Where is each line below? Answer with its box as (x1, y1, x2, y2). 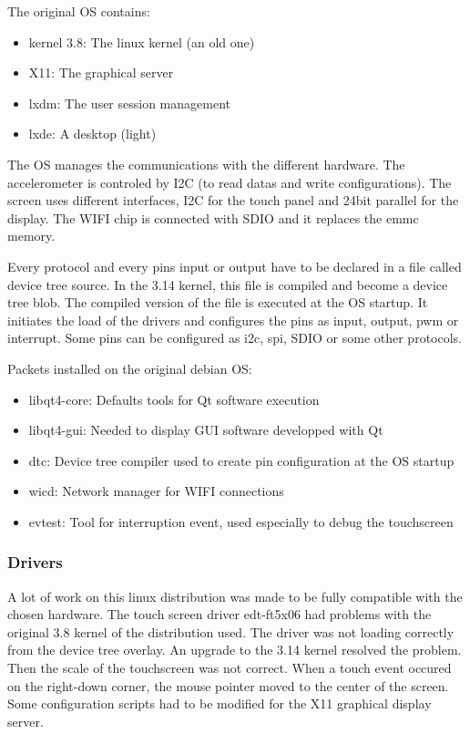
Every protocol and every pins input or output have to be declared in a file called (7, 256, 462, 275)
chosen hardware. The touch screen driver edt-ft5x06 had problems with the (7, 605, 432, 624)
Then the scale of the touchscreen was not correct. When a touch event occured (7, 658, 452, 677)
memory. (7, 226, 56, 245)
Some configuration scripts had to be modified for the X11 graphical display (7, 694, 432, 713)
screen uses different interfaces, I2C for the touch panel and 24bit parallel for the (7, 191, 459, 210)
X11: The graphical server (28, 63, 174, 82)
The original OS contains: (7, 2, 150, 20)
